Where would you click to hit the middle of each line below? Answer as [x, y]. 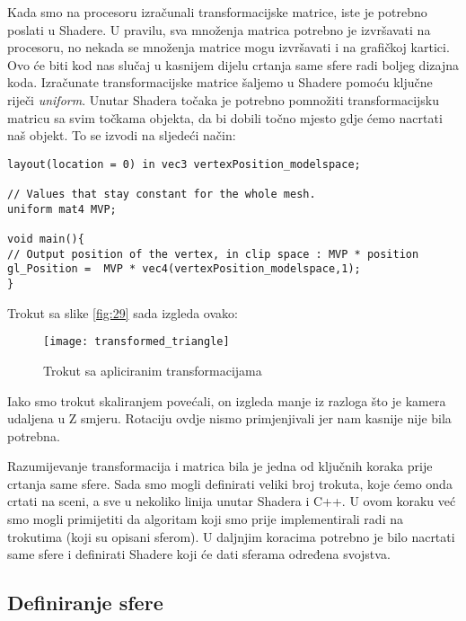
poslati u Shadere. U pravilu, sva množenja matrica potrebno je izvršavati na [219, 29]
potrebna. [34, 435]
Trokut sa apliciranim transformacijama [153, 370]
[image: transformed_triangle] [136, 342]
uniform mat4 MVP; [62, 209]
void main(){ [46, 240]
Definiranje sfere [85, 603]
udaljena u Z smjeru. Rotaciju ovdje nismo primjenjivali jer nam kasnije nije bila [229, 418]
